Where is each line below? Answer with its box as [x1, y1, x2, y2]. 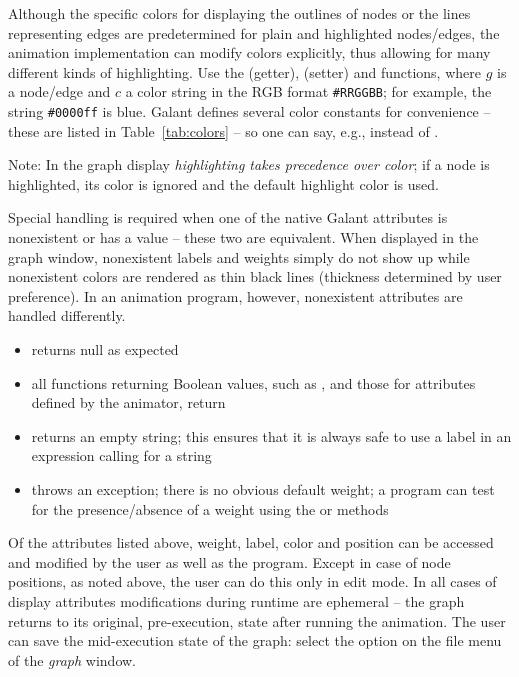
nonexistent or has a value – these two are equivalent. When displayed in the [8, 227, 479, 248]
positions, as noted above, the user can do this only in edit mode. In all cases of [8, 571, 497, 592]
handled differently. [8, 305, 126, 326]
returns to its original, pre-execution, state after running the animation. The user [8, 610, 506, 631]
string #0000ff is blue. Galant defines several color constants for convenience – [8, 101, 491, 122]
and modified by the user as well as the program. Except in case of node [8, 551, 451, 572]
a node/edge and [8, 81, 111, 102]
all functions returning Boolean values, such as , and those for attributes [31, 372, 476, 393]
